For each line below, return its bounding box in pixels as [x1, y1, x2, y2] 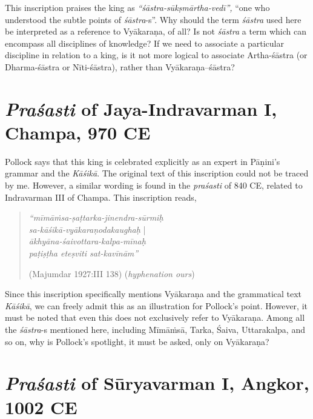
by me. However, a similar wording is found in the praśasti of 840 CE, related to [5, 179, 303, 192]
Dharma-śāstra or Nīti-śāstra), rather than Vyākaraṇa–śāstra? [5, 60, 235, 73]
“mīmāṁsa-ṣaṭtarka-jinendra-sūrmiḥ [28, 211, 163, 224]
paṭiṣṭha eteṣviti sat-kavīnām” [28, 247, 139, 260]
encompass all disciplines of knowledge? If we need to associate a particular [5, 36, 284, 49]
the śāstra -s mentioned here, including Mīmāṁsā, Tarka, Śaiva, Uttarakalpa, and [5, 323, 305, 335]
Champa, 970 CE [5, 119, 151, 144]
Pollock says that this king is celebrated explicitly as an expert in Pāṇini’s [5, 155, 280, 167]
